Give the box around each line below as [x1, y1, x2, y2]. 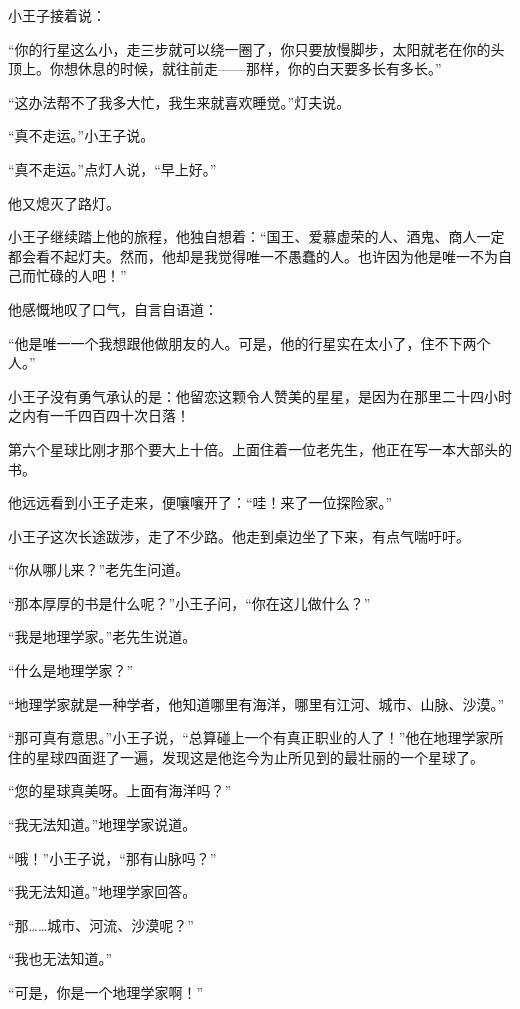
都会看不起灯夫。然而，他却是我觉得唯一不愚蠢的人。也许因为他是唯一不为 [8, 245, 498, 266]
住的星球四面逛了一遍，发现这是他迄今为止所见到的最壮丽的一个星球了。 [8, 746, 484, 767]
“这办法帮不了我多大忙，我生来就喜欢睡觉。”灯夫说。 [8, 91, 351, 112]
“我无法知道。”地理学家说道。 [8, 814, 197, 835]
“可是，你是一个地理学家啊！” [8, 982, 204, 1002]
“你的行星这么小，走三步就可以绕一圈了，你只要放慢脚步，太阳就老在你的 [8, 38, 491, 59]
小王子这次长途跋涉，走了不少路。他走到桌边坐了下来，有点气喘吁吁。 [8, 525, 470, 546]
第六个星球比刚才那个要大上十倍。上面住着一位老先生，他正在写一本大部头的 [8, 438, 512, 459]
